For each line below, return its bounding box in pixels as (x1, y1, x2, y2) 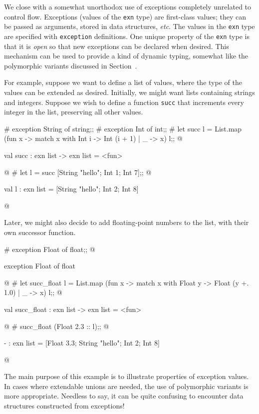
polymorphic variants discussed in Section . (4, 60, 137, 70)
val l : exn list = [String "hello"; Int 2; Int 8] (4, 183, 139, 194)
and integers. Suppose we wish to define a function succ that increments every (4, 96, 244, 107)
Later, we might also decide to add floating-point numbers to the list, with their (4, 217, 249, 227)
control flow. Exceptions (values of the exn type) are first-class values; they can (4, 11, 247, 21)
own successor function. (4, 226, 76, 237)
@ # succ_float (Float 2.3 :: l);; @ (4, 320, 109, 331)
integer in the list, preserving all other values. (4, 106, 143, 117)
